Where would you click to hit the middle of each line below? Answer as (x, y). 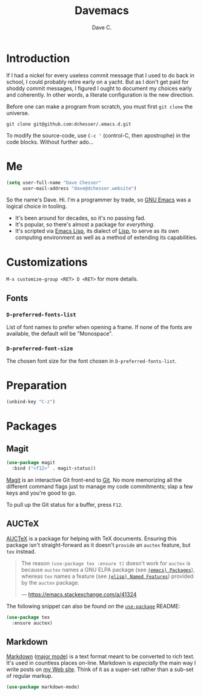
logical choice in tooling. (37, 206)
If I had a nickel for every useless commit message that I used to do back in (101, 75)
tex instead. (21, 551)
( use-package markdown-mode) (43, 687)
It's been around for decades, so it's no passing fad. (80, 218)
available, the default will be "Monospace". (60, 333)
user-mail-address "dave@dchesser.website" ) (79, 188)
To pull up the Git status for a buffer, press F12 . (65, 504)
